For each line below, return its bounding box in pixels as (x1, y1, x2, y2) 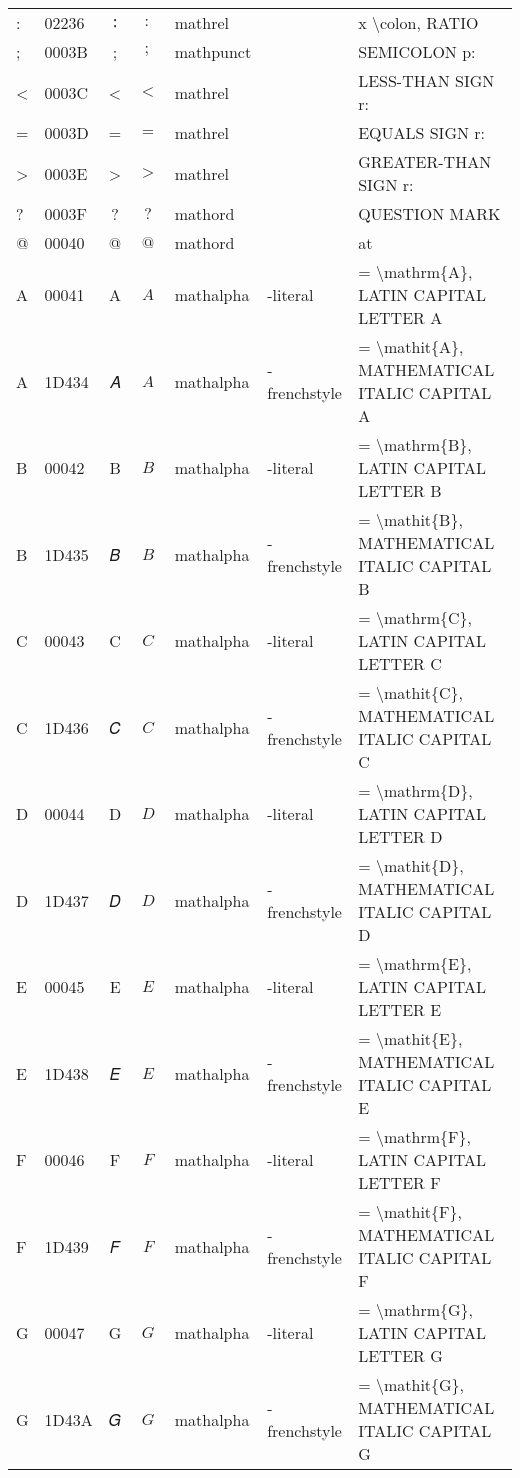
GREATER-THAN (358, 150, 492, 173)
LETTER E (358, 998, 442, 1021)
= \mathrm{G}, (358, 1298, 473, 1321)
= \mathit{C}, (358, 681, 464, 704)
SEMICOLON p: (358, 40, 476, 63)
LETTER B (358, 479, 442, 502)
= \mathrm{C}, (358, 606, 472, 629)
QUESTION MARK (358, 202, 501, 225)
